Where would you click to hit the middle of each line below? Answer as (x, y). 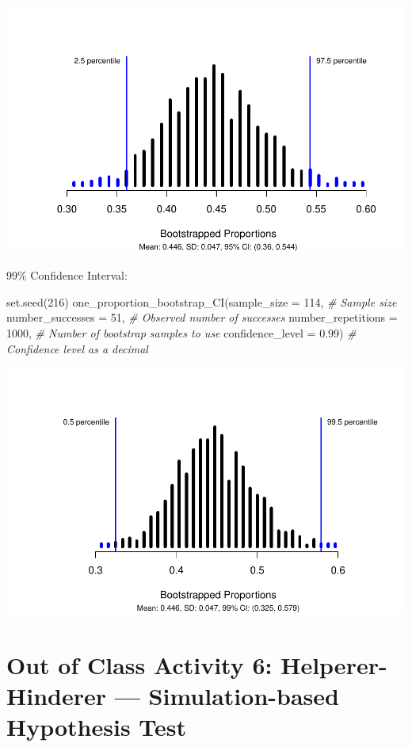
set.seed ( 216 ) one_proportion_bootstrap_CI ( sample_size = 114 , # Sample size (202, 301)
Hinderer (56, 695)
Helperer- (334, 664)
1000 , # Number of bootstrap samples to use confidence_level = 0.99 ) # (181, 333)
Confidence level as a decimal (77, 348)
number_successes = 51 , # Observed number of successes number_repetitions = (202, 317)
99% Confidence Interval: (67, 275)
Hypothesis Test (97, 727)
